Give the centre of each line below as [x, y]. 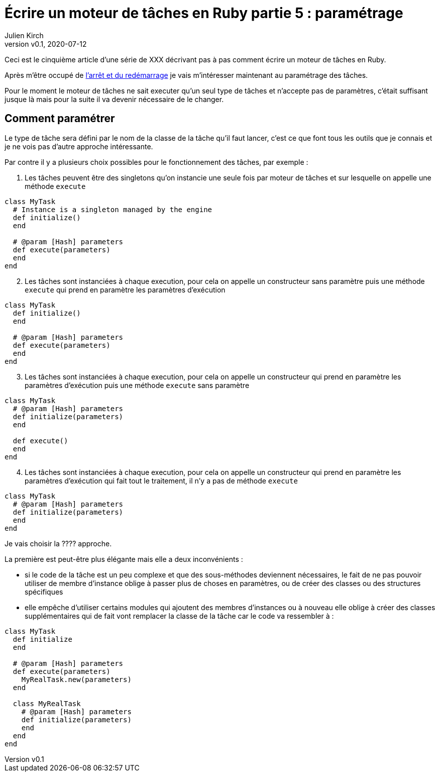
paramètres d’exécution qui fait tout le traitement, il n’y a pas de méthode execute [161, 480]
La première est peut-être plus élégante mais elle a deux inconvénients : [124, 559]
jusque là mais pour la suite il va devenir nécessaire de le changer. [114, 99]
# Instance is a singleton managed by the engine [113, 209]
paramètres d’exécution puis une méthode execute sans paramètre [137, 385]
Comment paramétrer [60, 119]
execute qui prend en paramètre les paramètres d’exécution [125, 289]
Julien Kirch [24, 35]
